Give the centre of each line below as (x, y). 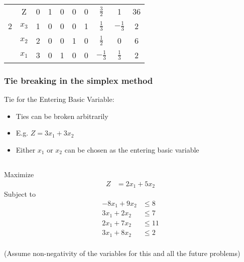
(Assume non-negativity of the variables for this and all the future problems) (122, 253)
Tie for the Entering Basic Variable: (59, 99)
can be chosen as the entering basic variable (132, 150)
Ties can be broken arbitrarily (62, 116)
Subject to (20, 194)
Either (26, 150)
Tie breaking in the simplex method (79, 80)
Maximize (19, 174)
